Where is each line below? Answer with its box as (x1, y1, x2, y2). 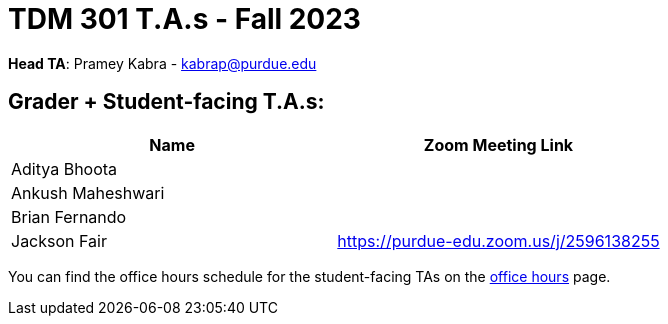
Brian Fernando (11, 206, 127, 227)
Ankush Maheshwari (11, 182, 165, 203)
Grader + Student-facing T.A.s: (8, 89, 325, 115)
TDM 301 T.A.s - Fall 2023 (8, 2, 361, 36)
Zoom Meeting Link (423, 134, 574, 155)
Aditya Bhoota (11, 158, 118, 179)
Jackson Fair (11, 230, 107, 251)
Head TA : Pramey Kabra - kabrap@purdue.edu (8, 54, 317, 72)
